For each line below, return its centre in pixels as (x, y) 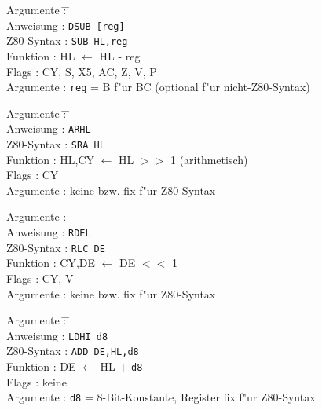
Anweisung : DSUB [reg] (66, 25)
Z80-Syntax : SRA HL (56, 144)
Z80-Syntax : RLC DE (56, 247)
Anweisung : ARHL (49, 128)
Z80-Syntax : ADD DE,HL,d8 (73, 351)
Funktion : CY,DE (51, 263)
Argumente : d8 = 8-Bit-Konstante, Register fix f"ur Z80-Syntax (161, 397)
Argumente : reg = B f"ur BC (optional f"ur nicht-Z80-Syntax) (158, 87)
